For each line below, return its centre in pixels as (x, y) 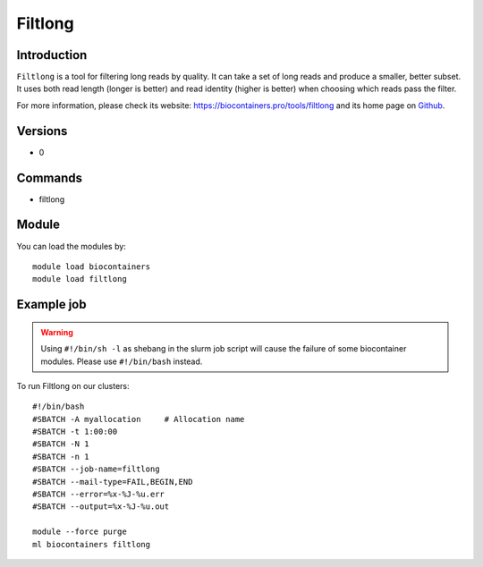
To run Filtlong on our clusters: (73, 385)
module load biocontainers (92, 267)
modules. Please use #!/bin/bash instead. (122, 361)
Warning (57, 332)
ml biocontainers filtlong (92, 544)
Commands (50, 178)
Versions (42, 131)
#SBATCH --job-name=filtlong (96, 469)
